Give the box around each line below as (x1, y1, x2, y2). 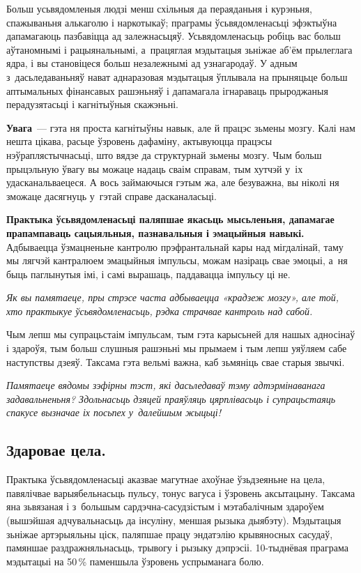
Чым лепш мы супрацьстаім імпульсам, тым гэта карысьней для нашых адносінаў (6, 327, 355, 342)
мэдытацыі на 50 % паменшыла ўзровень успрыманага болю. (6, 553, 264, 568)
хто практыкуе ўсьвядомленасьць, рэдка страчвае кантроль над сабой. (6, 303, 313, 318)
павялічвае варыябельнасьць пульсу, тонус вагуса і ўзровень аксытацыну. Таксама (6, 485, 355, 500)
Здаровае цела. (6, 439, 106, 461)
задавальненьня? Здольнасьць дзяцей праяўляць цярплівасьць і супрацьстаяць (6, 391, 336, 406)
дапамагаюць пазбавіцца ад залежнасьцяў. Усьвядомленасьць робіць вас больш (6, 29, 341, 43)
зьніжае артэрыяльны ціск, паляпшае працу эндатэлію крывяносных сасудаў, (6, 526, 333, 541)
